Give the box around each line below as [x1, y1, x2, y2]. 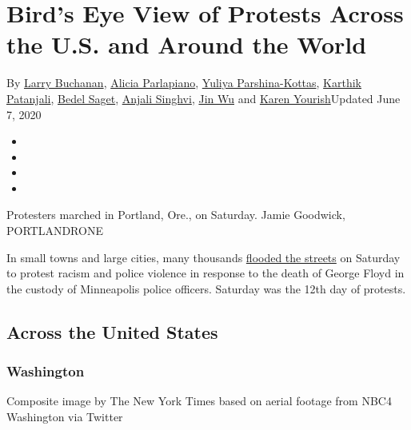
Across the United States [6, 319, 218, 344]
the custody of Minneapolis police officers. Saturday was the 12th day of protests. [6, 280, 406, 297]
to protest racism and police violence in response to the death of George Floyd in [6, 265, 405, 281]
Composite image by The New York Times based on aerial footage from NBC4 [6, 392, 392, 409]
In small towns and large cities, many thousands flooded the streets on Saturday [6, 249, 401, 265]
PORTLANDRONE [6, 222, 103, 239]
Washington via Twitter [6, 408, 123, 425]
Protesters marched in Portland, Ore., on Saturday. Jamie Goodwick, [6, 206, 345, 223]
